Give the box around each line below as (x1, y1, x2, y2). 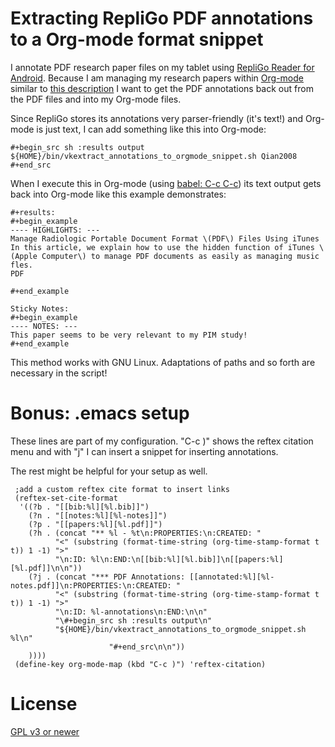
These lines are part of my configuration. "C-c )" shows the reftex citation (10, 435, 314, 447)
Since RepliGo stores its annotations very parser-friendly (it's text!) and (10, 112, 304, 124)
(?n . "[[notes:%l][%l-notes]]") (28, 510, 168, 521)
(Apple (10, 251, 38, 261)
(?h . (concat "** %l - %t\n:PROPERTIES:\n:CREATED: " (28, 528, 262, 538)
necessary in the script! (10, 367, 108, 379)
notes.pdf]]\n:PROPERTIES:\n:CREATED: (10, 580, 172, 591)
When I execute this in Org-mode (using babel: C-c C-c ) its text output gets (10, 177, 322, 189)
